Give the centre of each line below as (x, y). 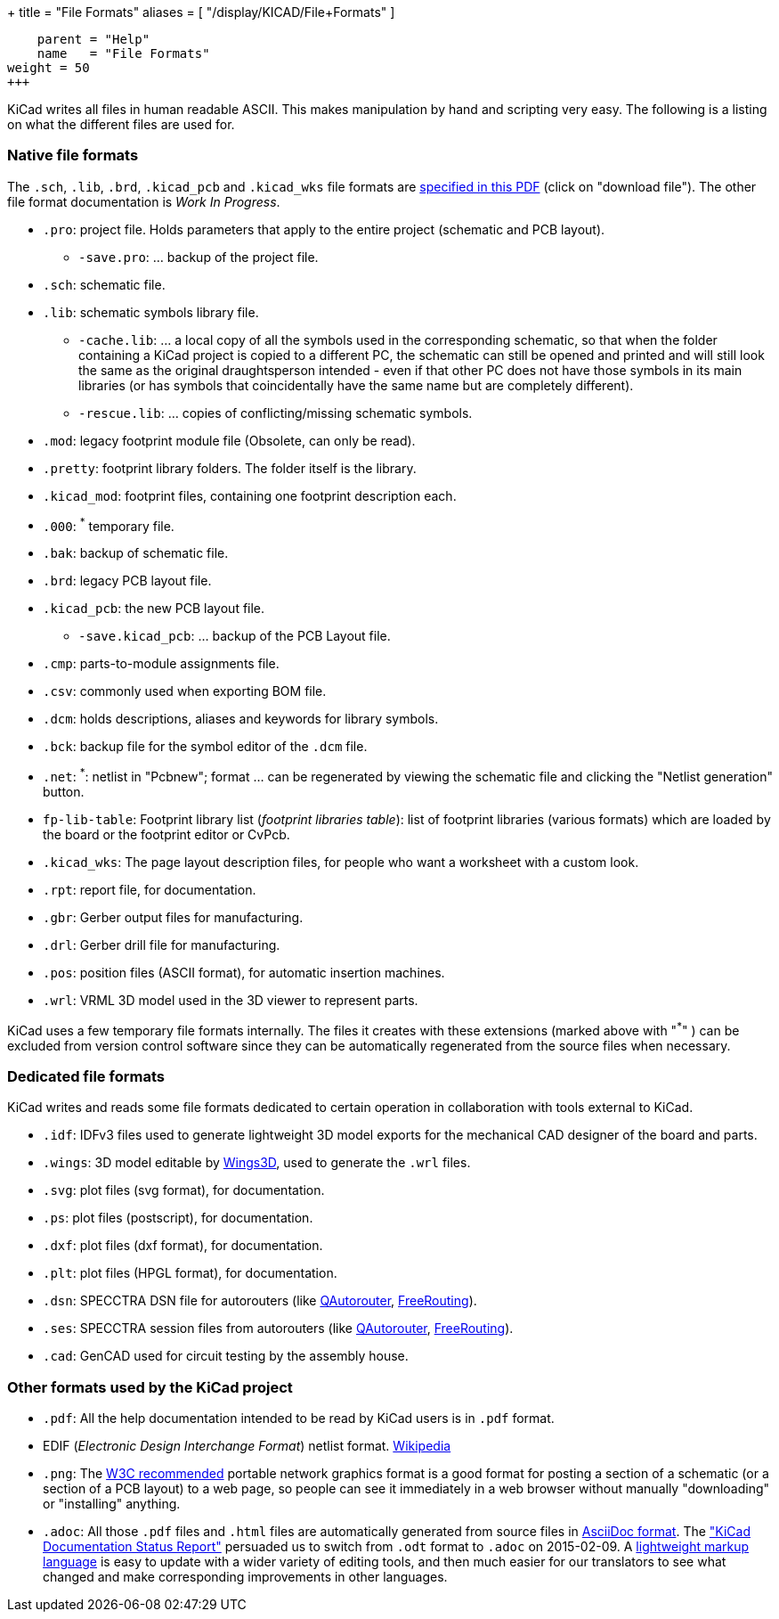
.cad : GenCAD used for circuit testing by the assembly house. (226, 1356)
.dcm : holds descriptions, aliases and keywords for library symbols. (241, 719)
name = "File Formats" (123, 53)
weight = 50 (49, 68)
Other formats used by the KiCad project (150, 1387)
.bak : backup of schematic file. (136, 553)
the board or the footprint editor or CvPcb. (166, 835)
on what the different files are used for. (121, 124)
